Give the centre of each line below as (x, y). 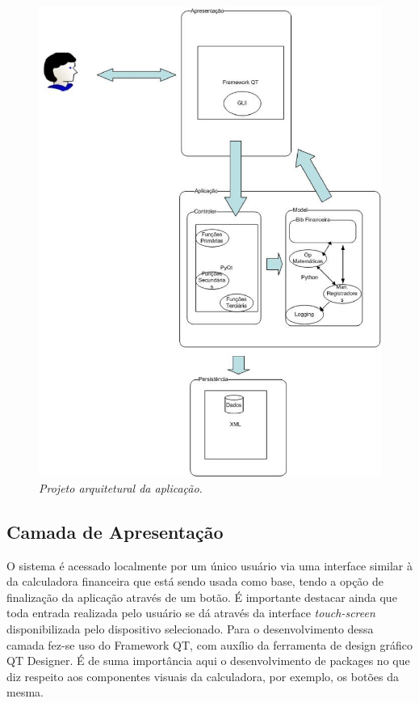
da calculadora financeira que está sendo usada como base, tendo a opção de (195, 581)
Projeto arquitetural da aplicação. (121, 487)
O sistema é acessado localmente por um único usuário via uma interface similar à (210, 565)
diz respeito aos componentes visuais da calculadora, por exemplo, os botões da (203, 676)
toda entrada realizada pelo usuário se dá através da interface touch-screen (191, 613)
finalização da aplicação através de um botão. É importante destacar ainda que (202, 597)
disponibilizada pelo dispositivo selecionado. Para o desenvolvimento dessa (190, 628)
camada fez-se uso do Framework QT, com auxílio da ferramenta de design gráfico (210, 644)
